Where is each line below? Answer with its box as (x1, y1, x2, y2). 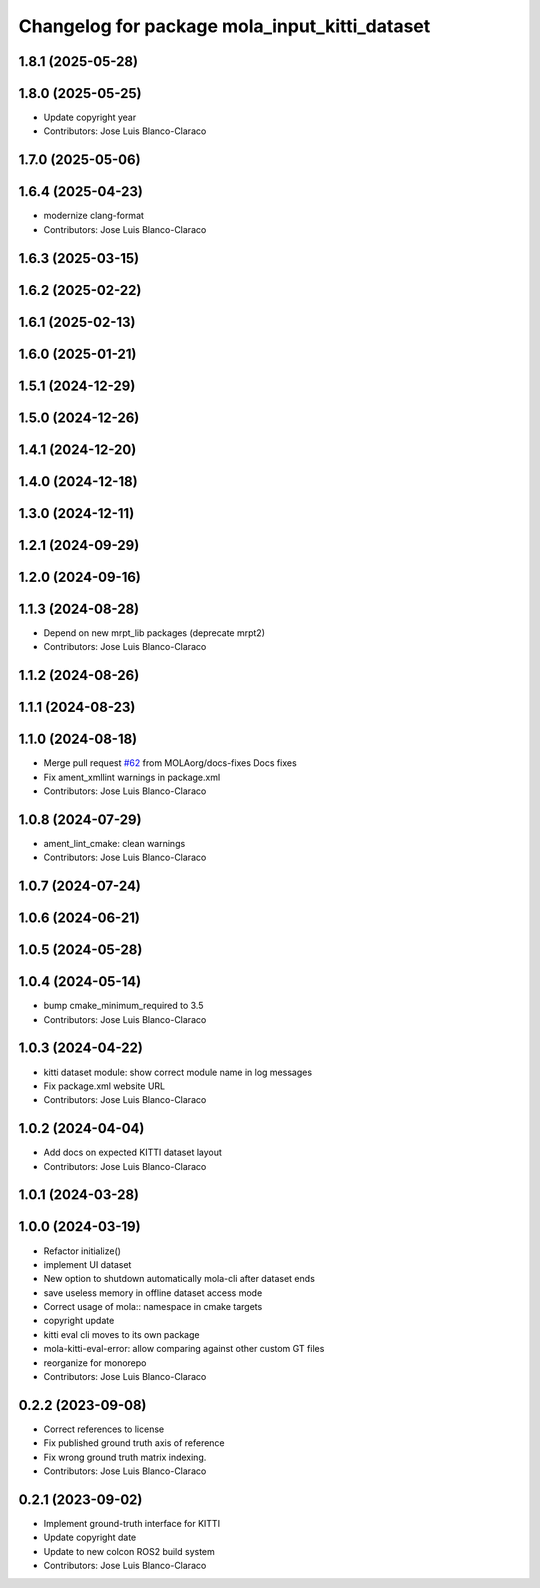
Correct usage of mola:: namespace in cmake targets (43, 1301, 263, 1313)
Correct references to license (43, 1423, 165, 1435)
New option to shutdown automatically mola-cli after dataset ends (43, 1273, 315, 1285)
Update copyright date (43, 1531, 137, 1544)
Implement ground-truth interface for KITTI (43, 1518, 220, 1530)
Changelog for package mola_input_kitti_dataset (18, 15, 431, 37)
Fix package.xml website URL (43, 1080, 165, 1092)
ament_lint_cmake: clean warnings (43, 837, 186, 849)
